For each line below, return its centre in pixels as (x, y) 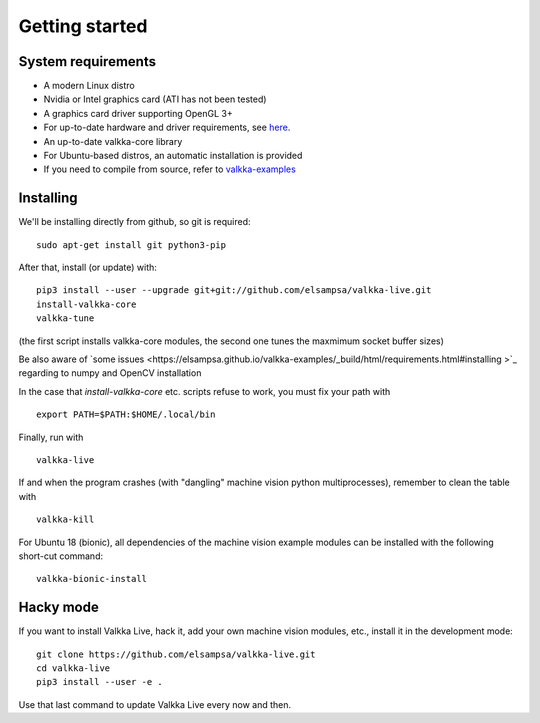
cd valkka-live (73, 668)
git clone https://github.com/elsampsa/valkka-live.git (176, 654)
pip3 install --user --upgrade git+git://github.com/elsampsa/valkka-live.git (234, 290)
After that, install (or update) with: (87, 267)
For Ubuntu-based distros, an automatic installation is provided (173, 156)
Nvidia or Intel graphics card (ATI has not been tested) (155, 99)
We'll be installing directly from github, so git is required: (134, 222)
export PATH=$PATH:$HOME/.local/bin (126, 414)
